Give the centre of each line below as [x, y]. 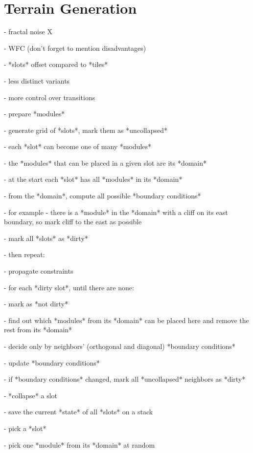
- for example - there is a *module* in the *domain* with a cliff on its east [116, 212]
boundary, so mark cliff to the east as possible [73, 222]
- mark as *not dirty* [36, 304]
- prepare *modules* [34, 114]
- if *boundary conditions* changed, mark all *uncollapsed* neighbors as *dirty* [125, 379]
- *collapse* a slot [31, 395]
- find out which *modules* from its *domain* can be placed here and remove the [126, 320]
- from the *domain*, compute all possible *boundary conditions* [103, 196]
